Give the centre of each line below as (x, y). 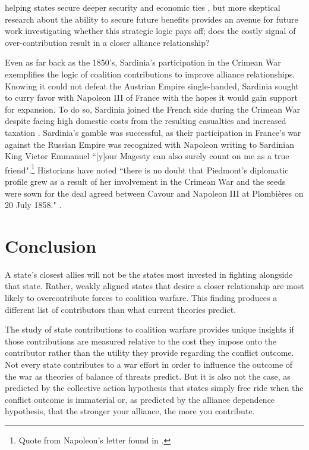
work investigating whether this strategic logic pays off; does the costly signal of (150, 31)
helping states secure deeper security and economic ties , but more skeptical (143, 7)
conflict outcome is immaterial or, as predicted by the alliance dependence (140, 399)
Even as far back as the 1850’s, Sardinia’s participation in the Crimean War (143, 62)
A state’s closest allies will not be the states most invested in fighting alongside (149, 274)
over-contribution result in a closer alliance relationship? (107, 42)
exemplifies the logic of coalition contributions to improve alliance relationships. (150, 74)
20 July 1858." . (33, 205)
